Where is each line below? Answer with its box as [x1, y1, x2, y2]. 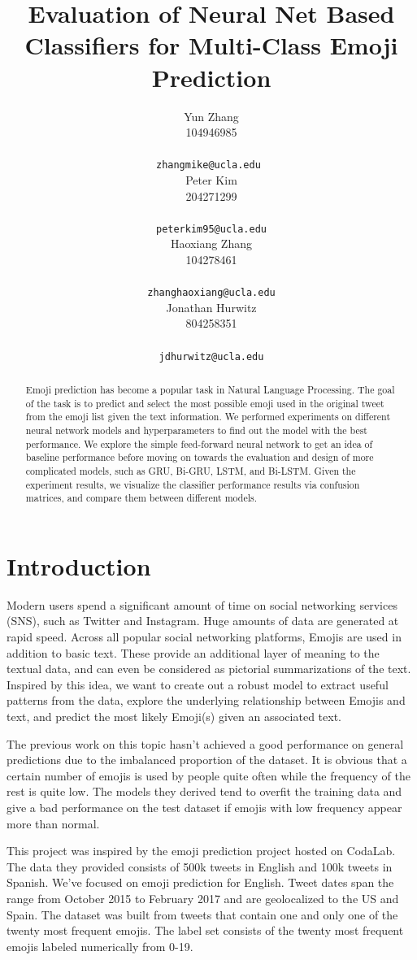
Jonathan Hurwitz [166, 298, 257, 315]
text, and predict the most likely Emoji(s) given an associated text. [7, 708, 341, 725]
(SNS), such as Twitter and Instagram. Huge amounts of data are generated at [7, 612, 399, 629]
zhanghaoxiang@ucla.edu [147, 287, 276, 299]
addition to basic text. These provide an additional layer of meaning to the [7, 644, 380, 661]
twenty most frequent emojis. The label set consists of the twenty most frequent [7, 922, 404, 939]
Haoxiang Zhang [171, 235, 252, 252]
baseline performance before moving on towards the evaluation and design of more [25, 450, 374, 464]
